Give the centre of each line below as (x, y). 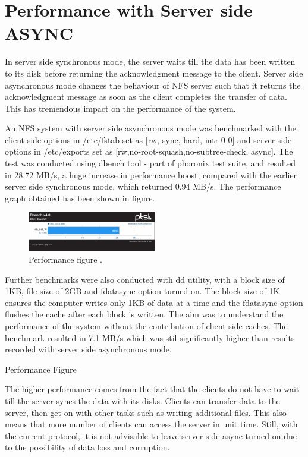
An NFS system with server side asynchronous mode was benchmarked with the (151, 128)
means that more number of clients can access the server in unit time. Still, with (151, 424)
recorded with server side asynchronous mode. (88, 349)
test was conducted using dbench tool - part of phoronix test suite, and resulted (150, 163)
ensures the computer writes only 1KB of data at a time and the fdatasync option (154, 302)
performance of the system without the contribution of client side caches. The (146, 326)
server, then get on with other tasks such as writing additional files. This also (146, 412)
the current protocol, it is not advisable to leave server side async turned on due (151, 435)
